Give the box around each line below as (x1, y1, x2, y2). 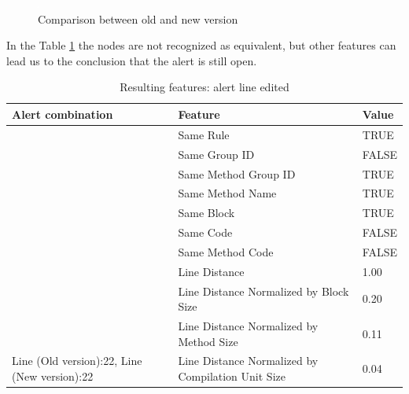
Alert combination (12, 105, 113, 122)
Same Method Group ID (178, 165, 296, 182)
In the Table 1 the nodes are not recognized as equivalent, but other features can (6, 37, 396, 53)
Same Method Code (178, 243, 274, 260)
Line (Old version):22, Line (12, 352, 142, 369)
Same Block (178, 204, 235, 221)
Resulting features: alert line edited (120, 79, 289, 95)
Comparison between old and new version (38, 10, 238, 27)
